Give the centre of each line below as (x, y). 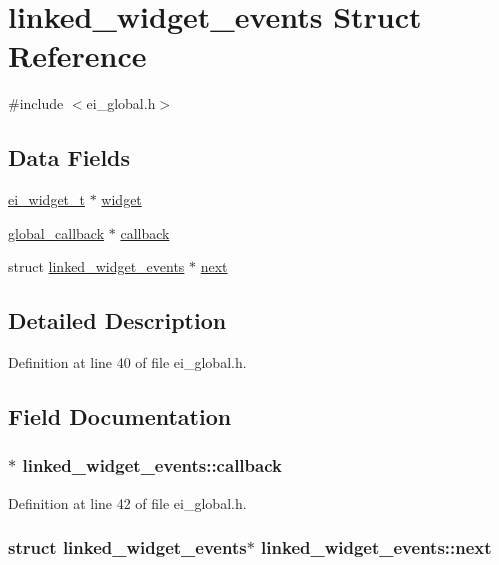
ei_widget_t (46, 199)
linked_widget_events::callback (152, 465)
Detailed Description (117, 320)
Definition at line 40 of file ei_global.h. (127, 362)
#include (36, 103)
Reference (77, 55)
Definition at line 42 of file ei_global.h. (127, 502)
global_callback (56, 232)
